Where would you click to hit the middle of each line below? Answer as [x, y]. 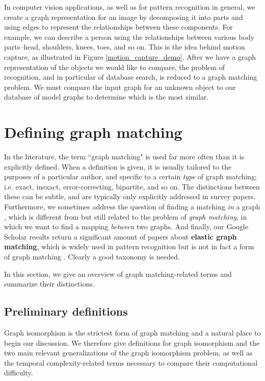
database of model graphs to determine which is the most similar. [107, 97]
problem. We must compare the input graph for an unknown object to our [120, 87]
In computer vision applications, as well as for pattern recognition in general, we [130, 7]
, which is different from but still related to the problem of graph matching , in [126, 216]
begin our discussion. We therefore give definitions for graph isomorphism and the [132, 342]
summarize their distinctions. [49, 284]
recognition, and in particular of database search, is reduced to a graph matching [131, 77]
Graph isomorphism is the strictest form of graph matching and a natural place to [132, 332]
